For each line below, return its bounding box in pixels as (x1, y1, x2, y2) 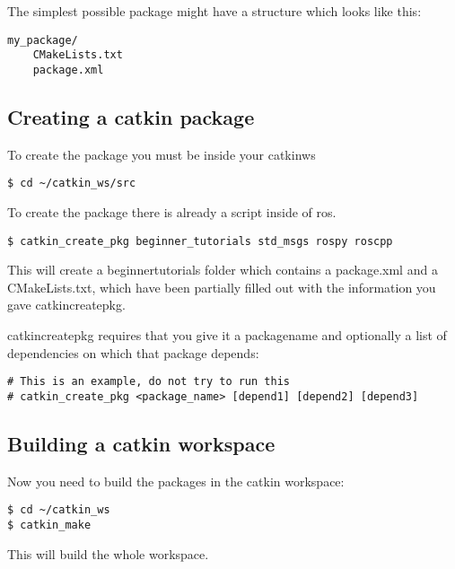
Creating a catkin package (7, 102, 255, 130)
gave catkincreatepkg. (7, 295, 126, 314)
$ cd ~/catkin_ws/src (7, 177, 136, 190)
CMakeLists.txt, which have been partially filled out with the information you (7, 277, 436, 296)
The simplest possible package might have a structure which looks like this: (7, 2, 422, 20)
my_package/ (7, 33, 78, 47)
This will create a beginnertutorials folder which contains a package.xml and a (7, 260, 438, 279)
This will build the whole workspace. (7, 544, 209, 563)
